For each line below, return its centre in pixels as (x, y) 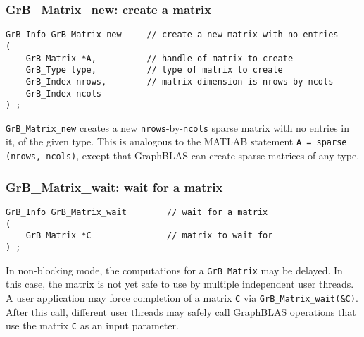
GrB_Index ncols (64, 93)
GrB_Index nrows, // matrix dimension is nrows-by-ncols (180, 81)
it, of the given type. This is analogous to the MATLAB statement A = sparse (176, 141)
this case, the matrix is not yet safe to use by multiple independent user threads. (180, 284)
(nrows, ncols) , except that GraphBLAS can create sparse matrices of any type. (183, 155)
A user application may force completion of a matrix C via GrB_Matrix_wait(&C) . (182, 297)
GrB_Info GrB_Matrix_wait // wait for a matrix (137, 212)
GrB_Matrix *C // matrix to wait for (149, 236)
